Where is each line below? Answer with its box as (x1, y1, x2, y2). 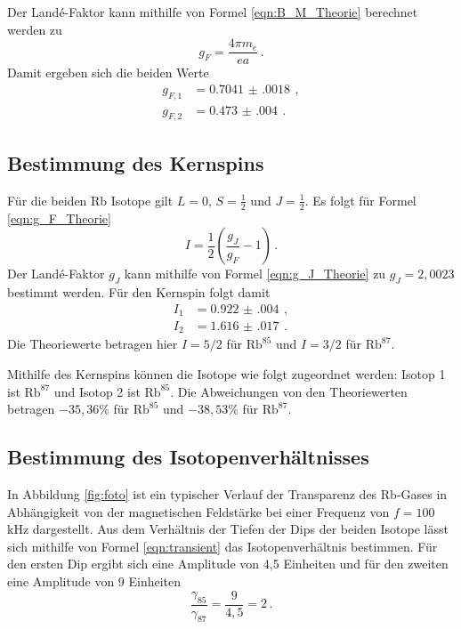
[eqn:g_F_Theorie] (7, 208, 111, 227)
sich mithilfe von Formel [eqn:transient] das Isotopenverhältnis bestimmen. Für (7, 536, 438, 555)
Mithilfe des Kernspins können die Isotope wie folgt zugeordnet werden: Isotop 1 (7, 365, 446, 383)
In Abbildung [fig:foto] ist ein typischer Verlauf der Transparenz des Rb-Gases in (7, 485, 448, 504)
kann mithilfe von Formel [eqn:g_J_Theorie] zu (124, 264, 386, 283)
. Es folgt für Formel (304, 190, 417, 209)
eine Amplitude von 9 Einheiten (7, 572, 182, 591)
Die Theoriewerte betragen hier (7, 335, 178, 353)
